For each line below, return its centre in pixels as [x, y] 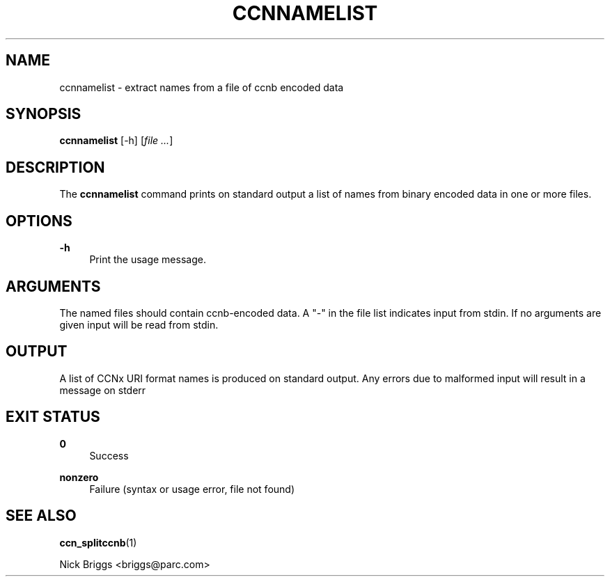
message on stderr [103, 390]
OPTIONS [39, 221]
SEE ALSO [41, 516]
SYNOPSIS [44, 114]
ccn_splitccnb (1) [98, 542]
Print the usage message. [148, 260]
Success [109, 455]
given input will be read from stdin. [139, 324]
